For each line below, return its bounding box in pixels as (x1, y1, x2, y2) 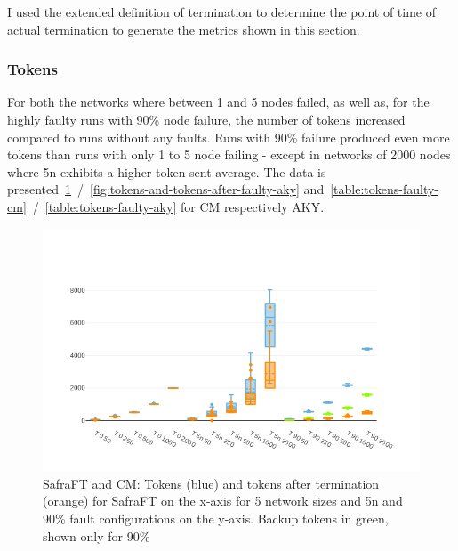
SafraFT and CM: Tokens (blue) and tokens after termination (43, 474, 380, 492)
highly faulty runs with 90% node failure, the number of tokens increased (7, 110, 406, 128)
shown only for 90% (43, 526, 150, 545)
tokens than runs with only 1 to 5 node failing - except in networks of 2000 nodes (7, 145, 451, 164)
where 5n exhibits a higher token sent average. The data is (7, 162, 326, 181)
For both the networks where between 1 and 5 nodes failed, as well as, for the (7, 93, 430, 111)
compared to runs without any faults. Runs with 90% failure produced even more (7, 127, 450, 146)
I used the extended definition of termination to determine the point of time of (7, 3, 437, 20)
